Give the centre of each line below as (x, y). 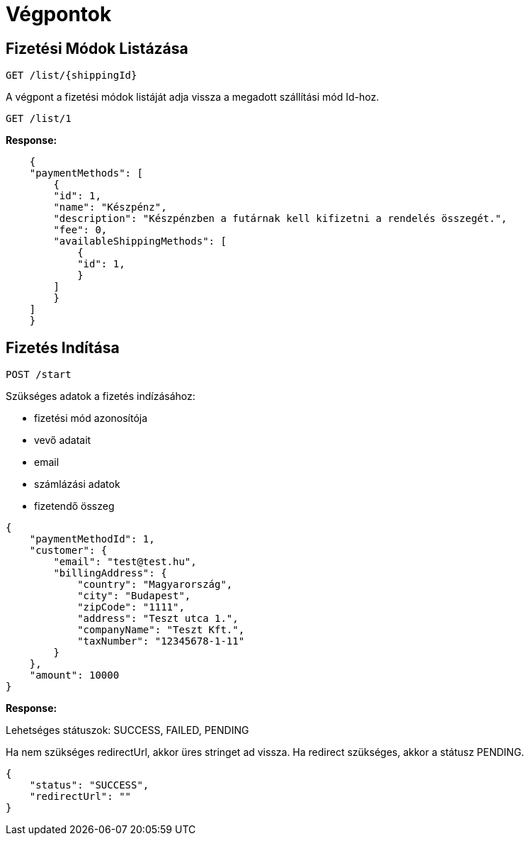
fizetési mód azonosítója (91, 418)
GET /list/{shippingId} (72, 76)
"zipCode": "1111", (131, 607)
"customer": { (68, 551)
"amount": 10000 (74, 675)
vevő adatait (63, 440)
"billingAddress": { (110, 573)
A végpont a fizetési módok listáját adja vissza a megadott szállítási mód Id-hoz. (193, 97)
